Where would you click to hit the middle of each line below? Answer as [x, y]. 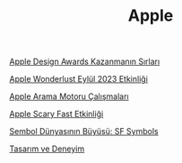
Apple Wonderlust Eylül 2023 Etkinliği [78, 79]
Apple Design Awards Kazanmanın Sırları [85, 62]
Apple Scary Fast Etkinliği [56, 114]
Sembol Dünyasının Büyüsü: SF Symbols [84, 131]
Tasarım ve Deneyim [47, 149]
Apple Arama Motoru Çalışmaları [69, 96]
